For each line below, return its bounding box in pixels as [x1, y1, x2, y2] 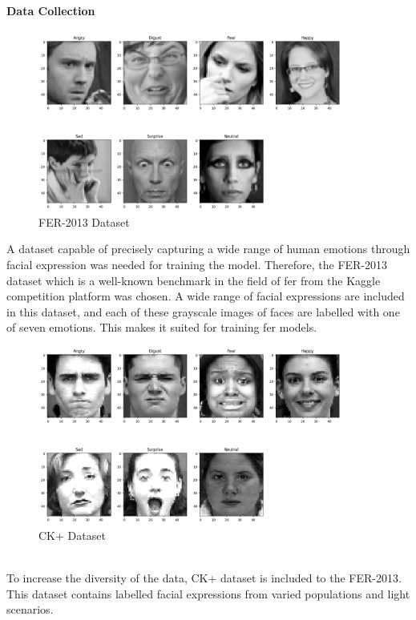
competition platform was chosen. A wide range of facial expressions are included [6, 288, 405, 304]
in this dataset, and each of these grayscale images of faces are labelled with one [6, 303, 400, 320]
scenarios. [6, 601, 54, 618]
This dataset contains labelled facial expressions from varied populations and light [6, 585, 410, 602]
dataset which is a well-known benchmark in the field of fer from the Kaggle [6, 272, 381, 288]
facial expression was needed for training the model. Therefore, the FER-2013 [6, 256, 388, 273]
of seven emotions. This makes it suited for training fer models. [6, 319, 317, 336]
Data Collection [6, 2, 95, 18]
